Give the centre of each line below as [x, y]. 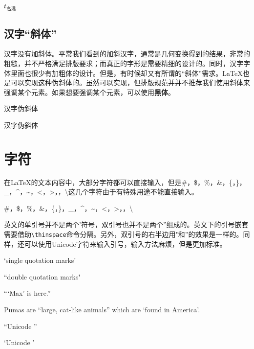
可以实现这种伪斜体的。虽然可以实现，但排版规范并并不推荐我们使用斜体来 [130, 82]
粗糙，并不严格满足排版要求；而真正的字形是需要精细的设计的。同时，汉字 [124, 63]
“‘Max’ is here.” [27, 293]
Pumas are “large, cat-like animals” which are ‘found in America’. [102, 310]
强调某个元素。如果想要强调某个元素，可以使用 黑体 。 [89, 92]
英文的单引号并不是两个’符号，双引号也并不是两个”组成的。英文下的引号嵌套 [126, 224]
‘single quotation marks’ [40, 260]
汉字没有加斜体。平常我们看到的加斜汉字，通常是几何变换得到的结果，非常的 [127, 54]
